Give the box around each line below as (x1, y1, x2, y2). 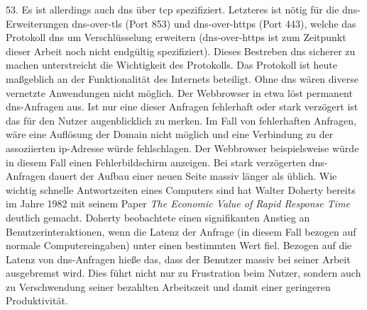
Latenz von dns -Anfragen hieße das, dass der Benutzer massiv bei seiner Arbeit (6, 251, 351, 266)
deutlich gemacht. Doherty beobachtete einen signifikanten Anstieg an (6, 209, 310, 224)
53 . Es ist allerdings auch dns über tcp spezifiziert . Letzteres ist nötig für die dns (6, 2, 358, 16)
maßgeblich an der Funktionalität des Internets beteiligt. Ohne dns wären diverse (6, 71, 358, 86)
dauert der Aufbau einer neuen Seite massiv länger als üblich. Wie (48, 168, 337, 183)
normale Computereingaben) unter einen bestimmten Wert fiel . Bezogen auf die (6, 238, 352, 253)
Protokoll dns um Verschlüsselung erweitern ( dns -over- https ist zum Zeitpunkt (6, 30, 346, 45)
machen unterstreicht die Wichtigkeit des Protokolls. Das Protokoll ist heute (6, 57, 337, 72)
